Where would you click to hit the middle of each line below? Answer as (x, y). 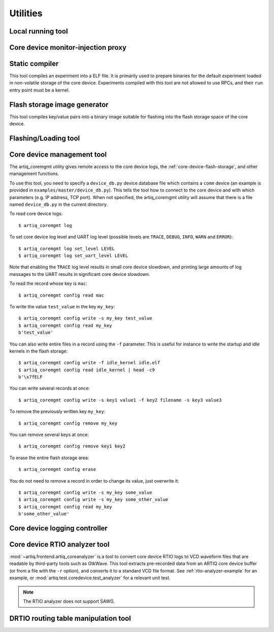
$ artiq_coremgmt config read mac (61, 295)
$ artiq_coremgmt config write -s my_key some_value (85, 492)
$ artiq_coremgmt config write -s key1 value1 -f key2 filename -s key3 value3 (120, 400)
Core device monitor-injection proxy (68, 48)
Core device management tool (58, 154)
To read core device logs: (36, 214)
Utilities (26, 13)
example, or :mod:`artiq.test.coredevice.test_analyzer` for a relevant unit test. (90, 578)
